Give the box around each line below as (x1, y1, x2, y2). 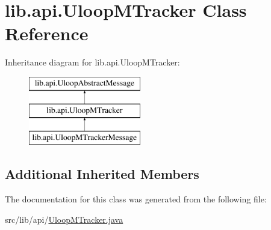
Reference (5, 21, 89, 46)
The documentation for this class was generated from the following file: (5, 193, 267, 205)
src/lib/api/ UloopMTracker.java (5, 213, 123, 225)
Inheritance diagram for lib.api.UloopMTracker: (5, 56, 180, 68)
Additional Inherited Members (5, 165, 199, 183)
